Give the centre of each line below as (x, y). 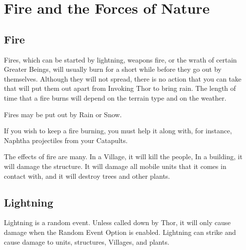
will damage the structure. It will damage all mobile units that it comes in (115, 166)
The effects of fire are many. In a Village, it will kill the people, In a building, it (123, 156)
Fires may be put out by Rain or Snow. (63, 114)
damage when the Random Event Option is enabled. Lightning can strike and (120, 232)
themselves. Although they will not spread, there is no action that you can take (123, 78)
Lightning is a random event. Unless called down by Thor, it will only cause (117, 222)
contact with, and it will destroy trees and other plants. (87, 176)
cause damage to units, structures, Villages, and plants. (87, 241)
